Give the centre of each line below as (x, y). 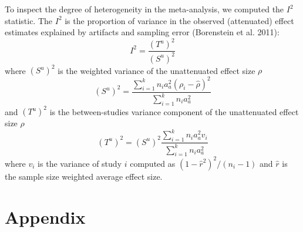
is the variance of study (80, 163)
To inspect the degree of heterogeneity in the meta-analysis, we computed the (144, 9)
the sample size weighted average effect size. (84, 176)
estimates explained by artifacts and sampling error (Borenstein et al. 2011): (142, 32)
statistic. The (29, 20)
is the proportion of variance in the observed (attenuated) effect (179, 20)
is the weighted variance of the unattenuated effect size (156, 70)
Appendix (45, 216)
